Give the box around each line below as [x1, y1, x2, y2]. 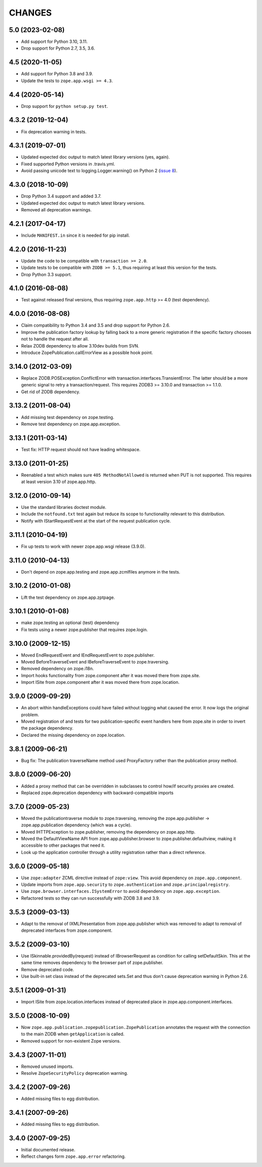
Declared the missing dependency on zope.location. [21, 732, 126, 738]
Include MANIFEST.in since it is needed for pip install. [21, 232, 130, 238]
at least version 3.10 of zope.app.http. [21, 479, 97, 485]
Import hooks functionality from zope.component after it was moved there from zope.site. [21, 672, 200, 678]
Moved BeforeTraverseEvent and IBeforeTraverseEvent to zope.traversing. [21, 659, 169, 665]
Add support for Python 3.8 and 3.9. [21, 71, 93, 77]
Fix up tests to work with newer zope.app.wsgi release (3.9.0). [21, 543, 146, 549]
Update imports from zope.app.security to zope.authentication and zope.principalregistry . [21, 882, 230, 888]
